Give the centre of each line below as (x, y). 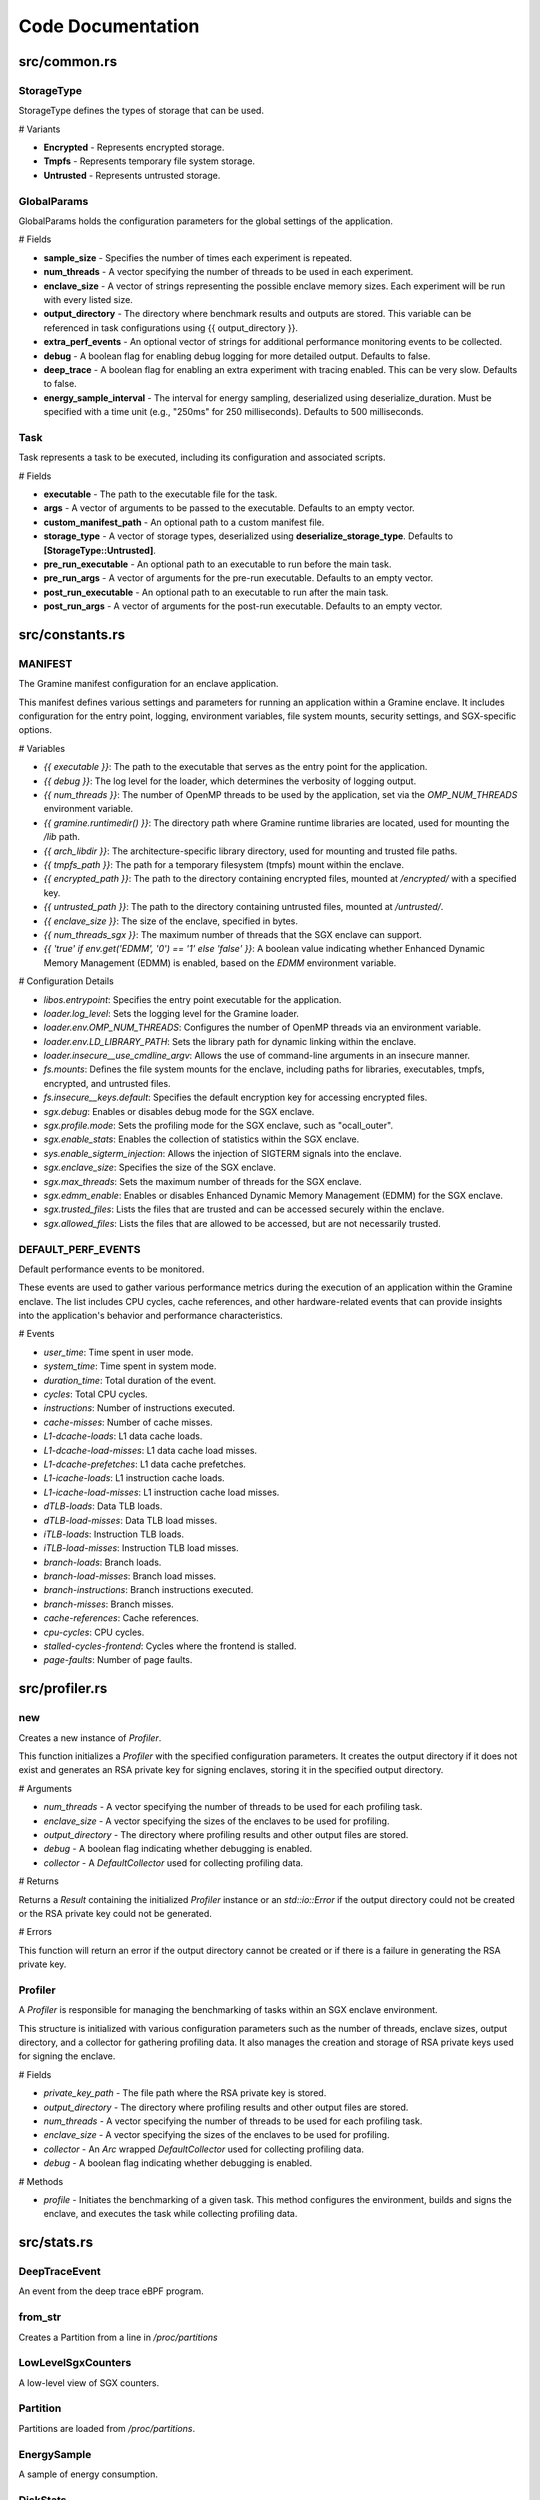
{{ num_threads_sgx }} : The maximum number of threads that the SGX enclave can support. (232, 934)
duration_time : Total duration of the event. (130, 1380)
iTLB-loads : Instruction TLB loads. (114, 1534)
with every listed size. (88, 299)
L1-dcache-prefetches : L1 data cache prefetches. (145, 1464)
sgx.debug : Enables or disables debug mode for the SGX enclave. (179, 1111)
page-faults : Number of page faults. (118, 1660)
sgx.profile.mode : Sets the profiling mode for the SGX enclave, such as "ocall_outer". (218, 1126)
